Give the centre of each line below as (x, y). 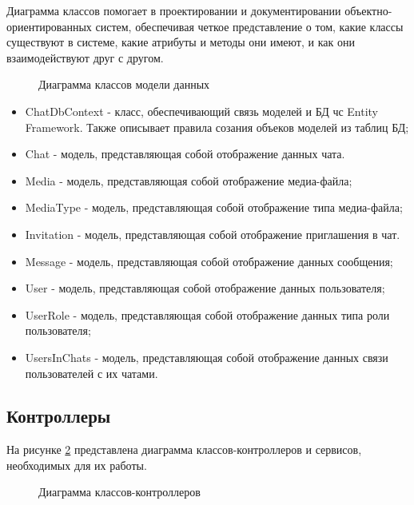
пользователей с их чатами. (92, 373)
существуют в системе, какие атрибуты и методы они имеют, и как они (181, 42)
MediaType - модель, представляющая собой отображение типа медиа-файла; (214, 207)
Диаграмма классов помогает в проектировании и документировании (174, 10)
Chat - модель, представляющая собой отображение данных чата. (185, 154)
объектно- (368, 10)
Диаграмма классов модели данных (124, 84)
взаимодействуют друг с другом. (85, 57)
